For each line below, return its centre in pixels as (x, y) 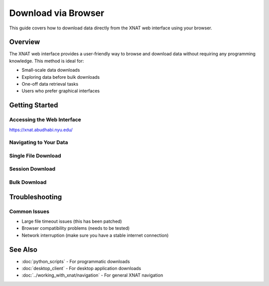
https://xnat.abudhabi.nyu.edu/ (41, 130)
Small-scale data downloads (51, 70)
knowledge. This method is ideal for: (47, 61)
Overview (25, 42)
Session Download (32, 169)
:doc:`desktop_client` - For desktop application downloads (81, 269)
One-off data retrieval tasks (50, 84)
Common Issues (29, 211)
